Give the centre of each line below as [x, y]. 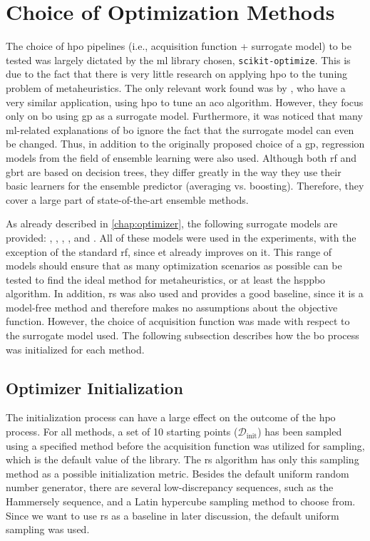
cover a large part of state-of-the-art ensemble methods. [127, 199]
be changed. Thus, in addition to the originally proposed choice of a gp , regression [185, 144]
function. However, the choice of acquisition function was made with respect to [178, 321]
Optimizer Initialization [94, 387]
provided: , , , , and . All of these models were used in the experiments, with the [181, 237]
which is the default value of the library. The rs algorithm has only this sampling [183, 459]
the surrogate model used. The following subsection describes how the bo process [183, 335]
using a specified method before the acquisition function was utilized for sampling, [185, 445]
